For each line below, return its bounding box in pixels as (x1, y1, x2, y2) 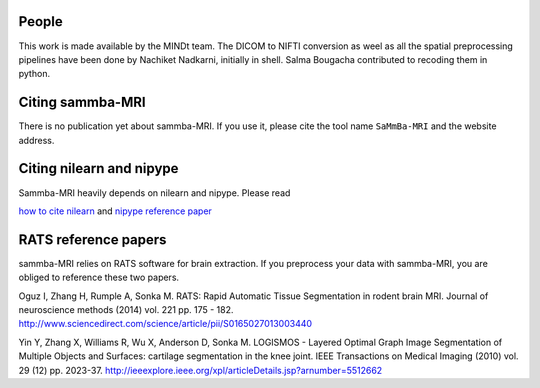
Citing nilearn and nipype (18, 160, 179, 177)
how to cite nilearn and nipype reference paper (18, 205, 212, 217)
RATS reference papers (18, 231, 167, 248)
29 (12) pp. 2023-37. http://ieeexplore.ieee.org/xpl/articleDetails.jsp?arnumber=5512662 (18, 364, 383, 376)
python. (18, 68, 50, 80)
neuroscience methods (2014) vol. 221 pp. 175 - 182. (18, 303, 234, 315)
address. (18, 134, 55, 146)
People (18, 13, 64, 30)
